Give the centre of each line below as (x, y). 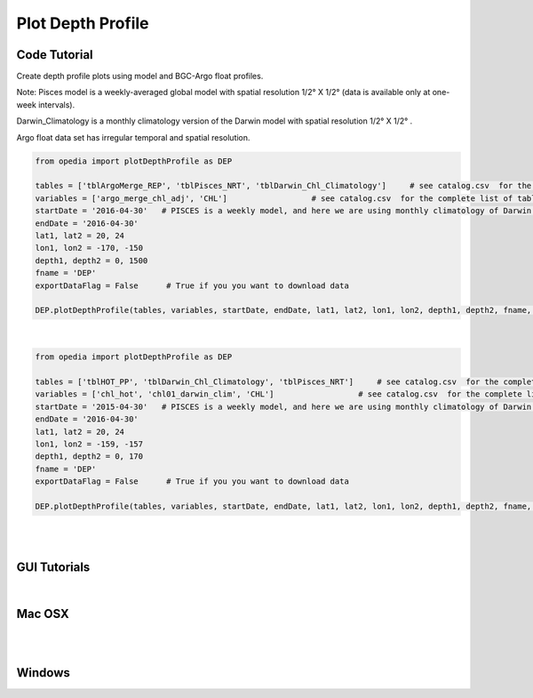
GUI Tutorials (53, 568)
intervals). (57, 104)
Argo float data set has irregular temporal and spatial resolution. (133, 137)
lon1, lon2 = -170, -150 (89, 248)
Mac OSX (43, 614)
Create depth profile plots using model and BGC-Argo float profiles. (140, 76)
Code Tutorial (55, 55)
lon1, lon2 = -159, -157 (89, 444)
